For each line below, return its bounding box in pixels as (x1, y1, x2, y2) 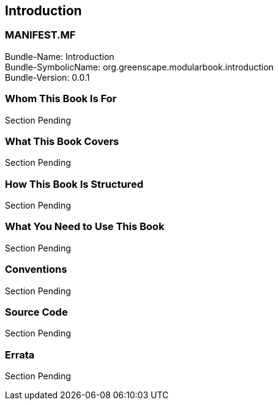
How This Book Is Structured (5, 177, 143, 190)
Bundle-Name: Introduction (5, 51, 115, 62)
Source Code (5, 305, 68, 318)
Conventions (5, 263, 67, 276)
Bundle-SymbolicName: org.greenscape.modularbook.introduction (5, 61, 274, 72)
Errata (5, 348, 35, 361)
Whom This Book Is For (5, 92, 117, 105)
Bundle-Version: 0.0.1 (5, 72, 90, 83)
